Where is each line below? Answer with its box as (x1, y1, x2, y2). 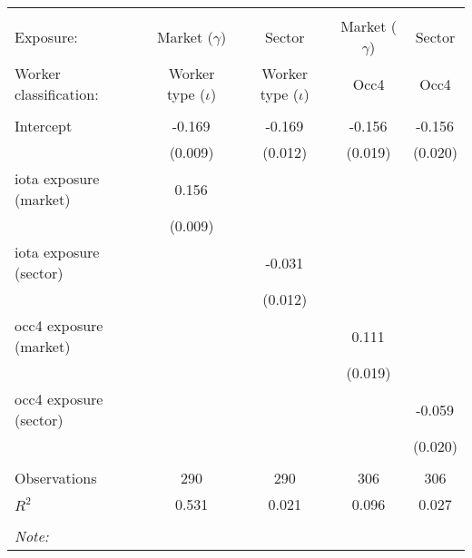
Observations (15, 467, 97, 488)
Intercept (15, 115, 73, 136)
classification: (15, 83, 99, 104)
